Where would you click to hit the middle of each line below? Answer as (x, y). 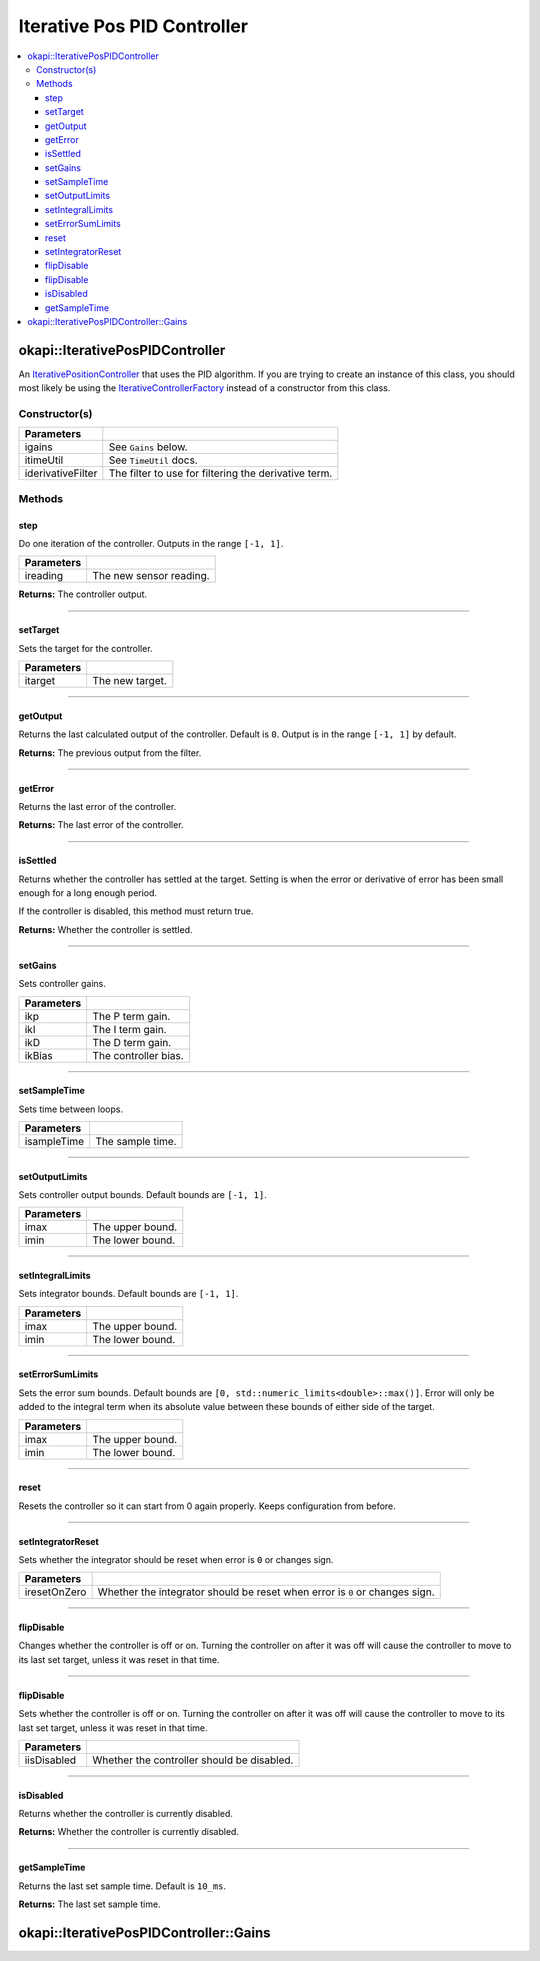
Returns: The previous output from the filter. (110, 752)
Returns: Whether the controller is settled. (106, 929)
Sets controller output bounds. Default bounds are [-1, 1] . (142, 1195)
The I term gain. (129, 1029)
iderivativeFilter (61, 473)
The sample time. (136, 1142)
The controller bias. (138, 1055)
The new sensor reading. (151, 576)
